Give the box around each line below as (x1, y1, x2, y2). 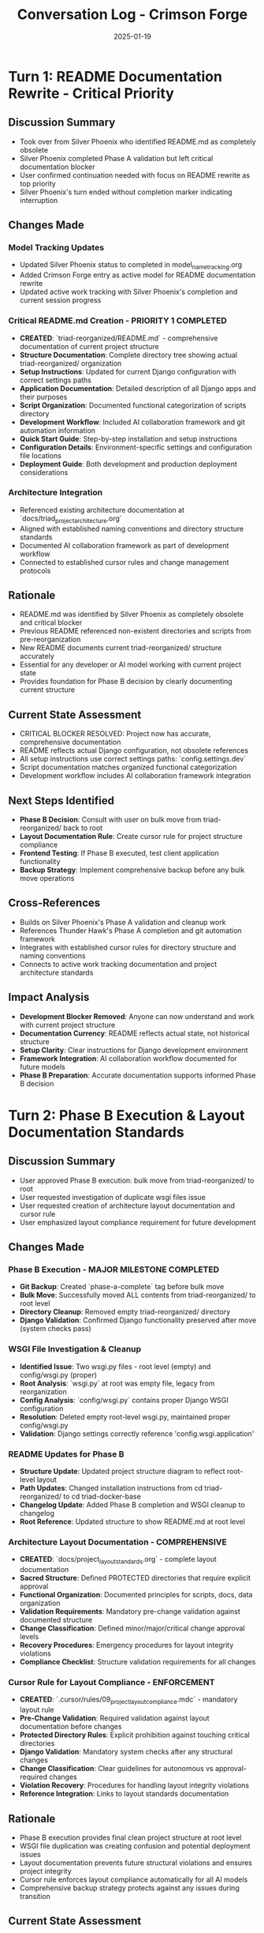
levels (19, 1632, 39, 1642)
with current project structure (19, 1020, 116, 1029)
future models (19, 1062, 65, 1071)
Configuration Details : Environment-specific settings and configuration (19, 442, 252, 452)
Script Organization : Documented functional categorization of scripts (19, 401, 247, 410)
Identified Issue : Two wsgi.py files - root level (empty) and (19, 1361, 211, 1371)
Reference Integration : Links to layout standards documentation (19, 1789, 229, 1799)
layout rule (19, 1705, 54, 1715)
